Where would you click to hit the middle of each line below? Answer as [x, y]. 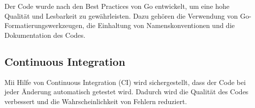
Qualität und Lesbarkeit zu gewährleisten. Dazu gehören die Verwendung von [121, 15]
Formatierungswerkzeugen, [45, 25]
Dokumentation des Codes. [45, 35]
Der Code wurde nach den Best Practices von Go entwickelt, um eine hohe [117, 6]
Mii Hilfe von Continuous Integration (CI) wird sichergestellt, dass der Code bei [125, 82]
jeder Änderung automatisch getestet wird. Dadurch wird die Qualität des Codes [127, 92]
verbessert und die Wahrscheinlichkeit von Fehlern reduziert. [96, 101]
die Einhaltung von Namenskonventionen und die [160, 25]
